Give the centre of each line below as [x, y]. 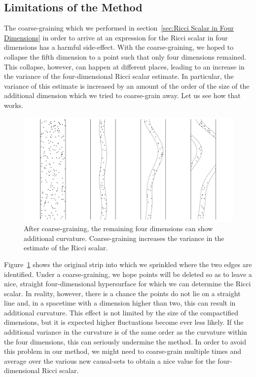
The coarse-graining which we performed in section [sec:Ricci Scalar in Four [119, 28]
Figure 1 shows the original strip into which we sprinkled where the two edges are [128, 264]
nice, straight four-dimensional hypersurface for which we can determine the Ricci [128, 284]
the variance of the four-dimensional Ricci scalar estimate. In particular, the [119, 76]
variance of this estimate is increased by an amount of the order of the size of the [127, 86]
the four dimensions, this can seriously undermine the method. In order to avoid [125, 341]
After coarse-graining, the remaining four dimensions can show [118, 228]
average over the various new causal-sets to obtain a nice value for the [110, 360]
